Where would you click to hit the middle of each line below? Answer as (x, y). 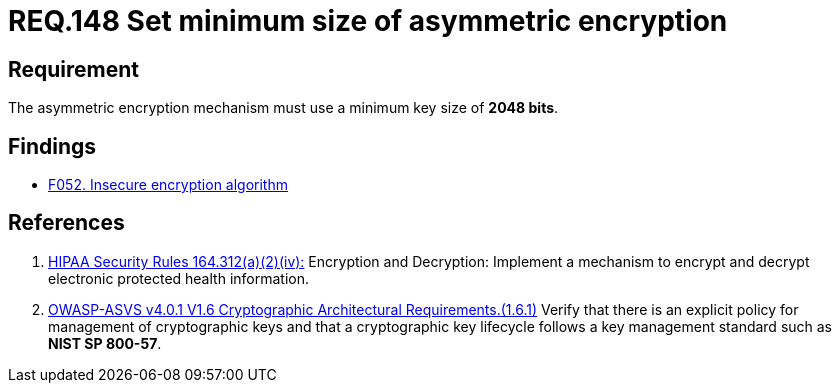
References (66, 223)
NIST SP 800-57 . (105, 343)
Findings (52, 146)
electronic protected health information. (178, 278)
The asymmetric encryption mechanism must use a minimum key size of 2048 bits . (283, 108)
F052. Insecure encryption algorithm (168, 185)
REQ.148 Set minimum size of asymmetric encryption (368, 21)
